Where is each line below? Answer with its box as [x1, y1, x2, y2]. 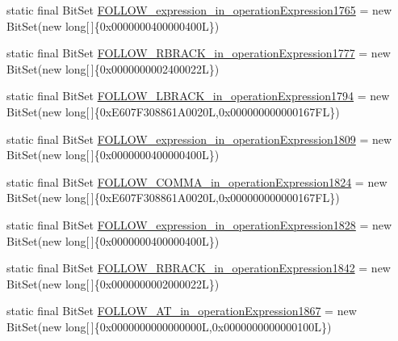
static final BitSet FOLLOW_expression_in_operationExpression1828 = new [6, 216, 392, 233]
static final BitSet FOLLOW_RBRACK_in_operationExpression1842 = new [6, 259, 391, 276]
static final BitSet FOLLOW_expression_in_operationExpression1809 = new [6, 130, 392, 147]
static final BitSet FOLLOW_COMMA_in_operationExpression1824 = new [6, 173, 388, 190]
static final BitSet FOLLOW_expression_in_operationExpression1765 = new [6, 2, 392, 18]
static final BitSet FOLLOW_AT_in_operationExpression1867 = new [6, 302, 357, 319]
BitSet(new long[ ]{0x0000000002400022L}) [6, 60, 220, 77]
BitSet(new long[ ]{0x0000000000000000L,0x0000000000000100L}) [6, 318, 332, 335]
